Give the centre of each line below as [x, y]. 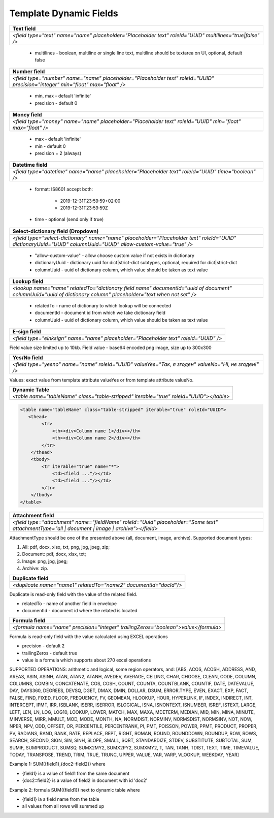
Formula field [29, 620]
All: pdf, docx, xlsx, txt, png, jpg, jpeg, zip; [66, 547]
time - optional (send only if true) [69, 219]
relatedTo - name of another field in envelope [69, 603]
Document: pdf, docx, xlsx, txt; [54, 554]
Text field [24, 28]
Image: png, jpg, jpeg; [45, 561]
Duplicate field [30, 578]
